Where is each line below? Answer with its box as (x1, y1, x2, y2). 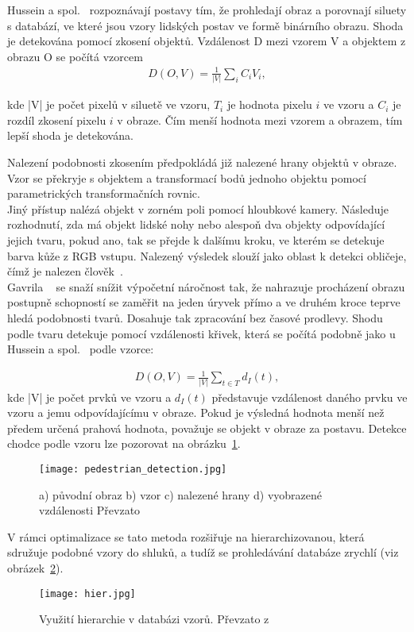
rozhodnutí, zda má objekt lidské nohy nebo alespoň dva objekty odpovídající (7, 216, 385, 233)
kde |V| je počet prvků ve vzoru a (7, 388, 172, 405)
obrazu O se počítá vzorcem (7, 48, 143, 64)
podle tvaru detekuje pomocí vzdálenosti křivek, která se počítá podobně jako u (7, 325, 396, 341)
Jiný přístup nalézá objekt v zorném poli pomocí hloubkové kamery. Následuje (7, 200, 389, 217)
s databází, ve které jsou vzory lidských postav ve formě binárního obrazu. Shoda (7, 17, 404, 33)
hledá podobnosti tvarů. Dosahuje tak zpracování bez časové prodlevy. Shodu (7, 309, 383, 326)
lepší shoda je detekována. (7, 127, 133, 144)
